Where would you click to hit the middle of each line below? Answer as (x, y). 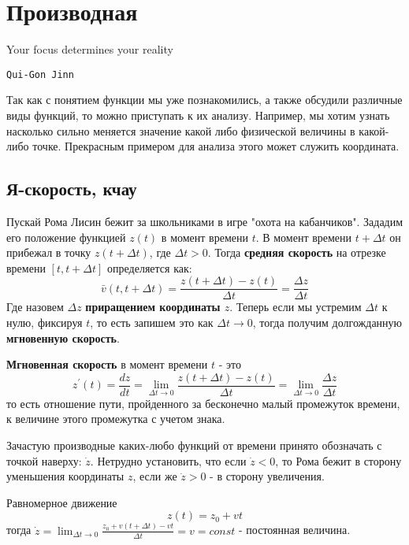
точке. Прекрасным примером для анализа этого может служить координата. (216, 146)
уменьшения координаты (65, 476)
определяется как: (150, 267)
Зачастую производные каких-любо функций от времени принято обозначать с (194, 445)
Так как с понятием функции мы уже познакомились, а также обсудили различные (204, 100)
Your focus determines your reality (90, 49)
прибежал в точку (49, 252)
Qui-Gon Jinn (40, 74)
